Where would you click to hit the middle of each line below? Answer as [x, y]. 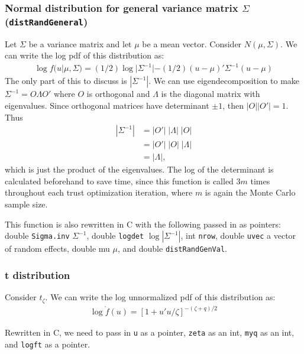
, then [233, 105]
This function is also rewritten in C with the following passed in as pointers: [143, 224]
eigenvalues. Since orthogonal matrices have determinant [107, 105]
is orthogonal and [118, 94]
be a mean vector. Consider [192, 43]
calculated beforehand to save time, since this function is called [119, 181]
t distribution [38, 275]
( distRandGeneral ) [46, 21]
